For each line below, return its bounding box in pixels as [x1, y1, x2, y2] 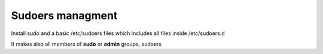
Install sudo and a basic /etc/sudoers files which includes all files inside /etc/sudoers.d [11, 30, 226, 37]
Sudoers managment [11, 9, 118, 22]
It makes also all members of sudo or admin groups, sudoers [11, 40, 161, 47]
